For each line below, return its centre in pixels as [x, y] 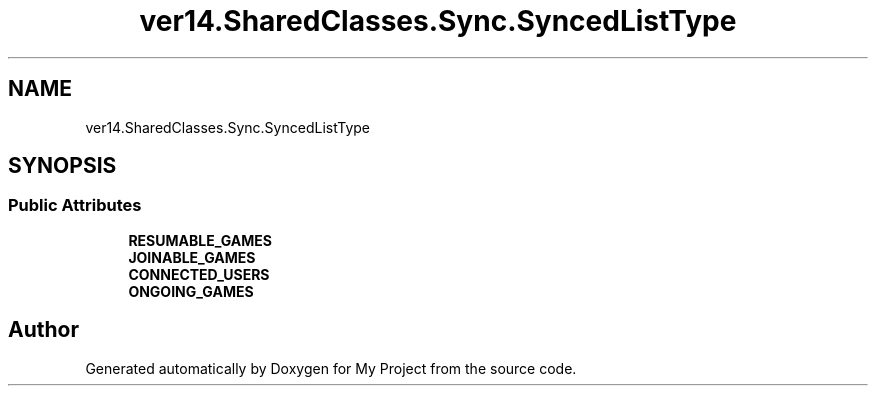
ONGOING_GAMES [191, 291]
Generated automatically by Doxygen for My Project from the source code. [331, 368]
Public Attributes [75, 205]
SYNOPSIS [62, 166]
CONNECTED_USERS [199, 274]
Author [43, 330]
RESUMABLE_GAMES [200, 240]
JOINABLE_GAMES [192, 257]
